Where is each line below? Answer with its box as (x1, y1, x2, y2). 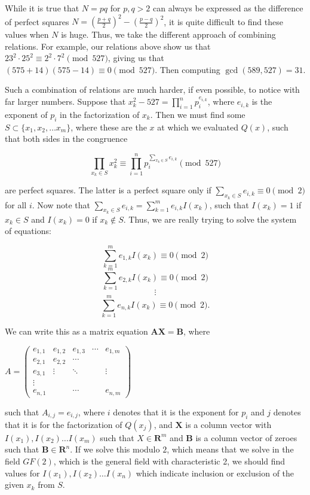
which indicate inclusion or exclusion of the (136, 466, 294, 479)
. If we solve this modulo (70, 443, 160, 455)
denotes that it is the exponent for (113, 405, 239, 418)
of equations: (5, 224, 51, 237)
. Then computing (155, 63, 220, 75)
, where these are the (70, 120, 147, 133)
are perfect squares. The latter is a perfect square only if (5, 184, 211, 196)
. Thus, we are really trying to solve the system (123, 212, 297, 225)
